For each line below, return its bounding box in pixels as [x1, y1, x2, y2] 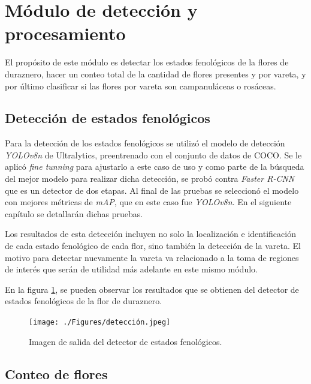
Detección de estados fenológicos [5, 109, 210, 127]
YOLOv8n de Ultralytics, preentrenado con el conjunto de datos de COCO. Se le [5, 148, 302, 161]
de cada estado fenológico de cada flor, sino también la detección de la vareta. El [5, 239, 301, 252]
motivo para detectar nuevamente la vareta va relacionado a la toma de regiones [5, 251, 299, 263]
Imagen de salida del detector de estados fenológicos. [29, 335, 222, 347]
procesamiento [5, 21, 126, 46]
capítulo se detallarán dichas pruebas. [5, 207, 143, 220]
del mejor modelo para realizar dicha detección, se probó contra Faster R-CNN [5, 172, 295, 185]
